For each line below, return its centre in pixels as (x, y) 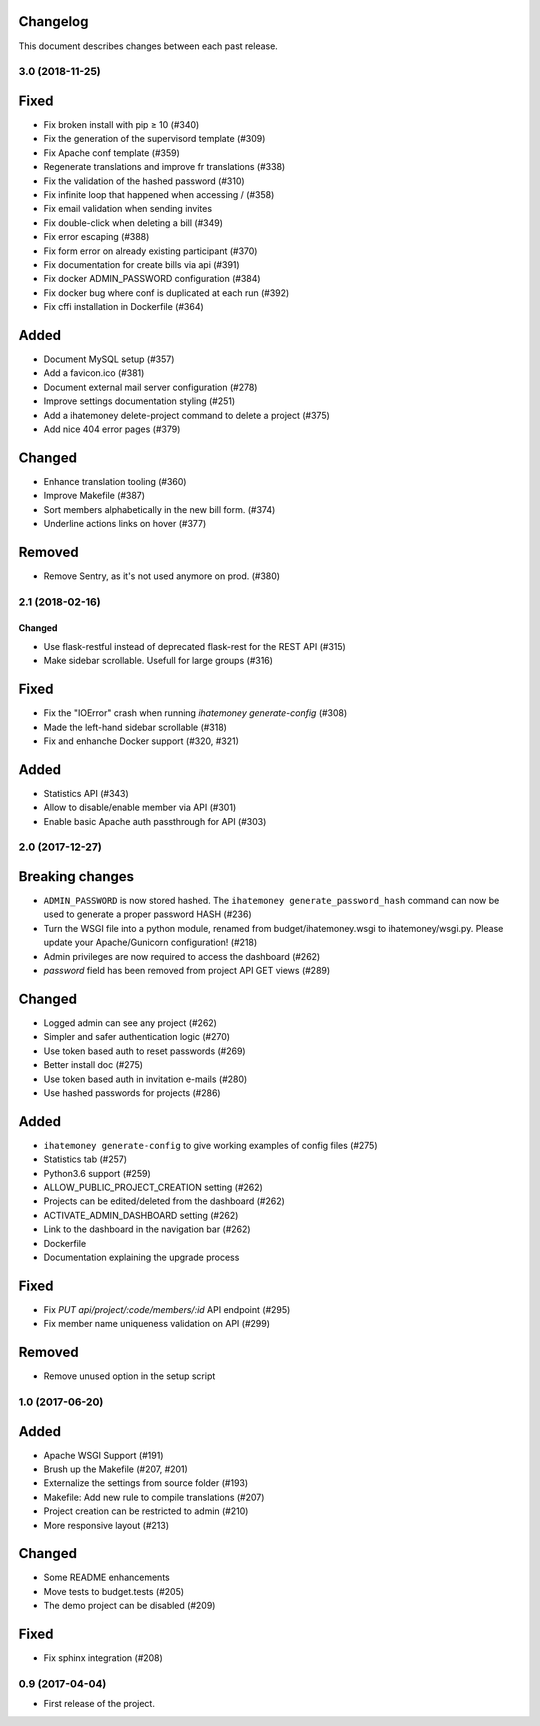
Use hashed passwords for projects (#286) (132, 1092)
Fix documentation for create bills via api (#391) (141, 264)
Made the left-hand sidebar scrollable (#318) (135, 727)
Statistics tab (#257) (85, 1159)
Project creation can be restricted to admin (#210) (146, 1511)
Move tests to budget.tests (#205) (114, 1591)
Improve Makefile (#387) (94, 496)
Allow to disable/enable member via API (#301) (140, 807)
